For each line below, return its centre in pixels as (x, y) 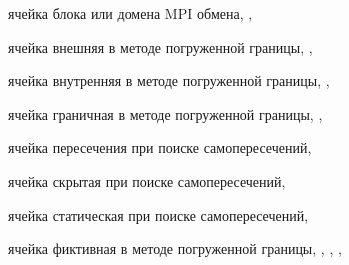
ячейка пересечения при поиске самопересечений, (160, 147)
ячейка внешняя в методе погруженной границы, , (160, 46)
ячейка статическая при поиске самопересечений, (158, 214)
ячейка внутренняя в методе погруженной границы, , (169, 80)
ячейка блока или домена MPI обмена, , (130, 13)
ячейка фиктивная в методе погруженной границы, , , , (175, 248)
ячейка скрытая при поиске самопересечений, (147, 180)
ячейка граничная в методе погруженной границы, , (165, 113)
